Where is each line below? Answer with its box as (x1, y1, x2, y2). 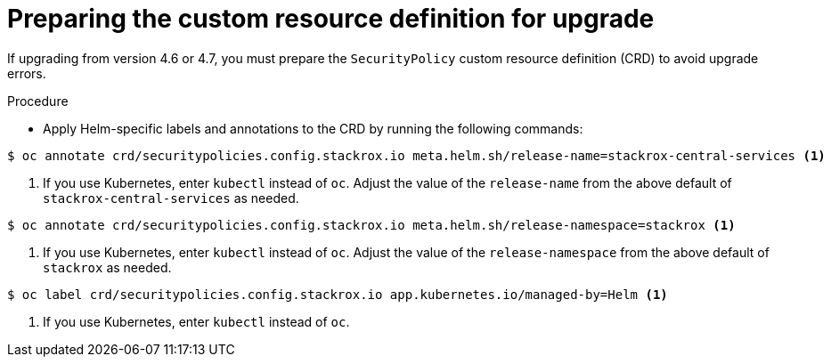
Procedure (7, 93, 69, 109)
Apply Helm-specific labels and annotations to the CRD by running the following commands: (43, 120, 583, 136)
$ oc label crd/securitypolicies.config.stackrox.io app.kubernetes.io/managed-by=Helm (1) (7, 287, 668, 302)
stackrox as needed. (43, 259, 172, 275)
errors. (7, 65, 46, 81)
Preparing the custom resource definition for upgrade (7, 4, 655, 34)
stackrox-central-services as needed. (43, 190, 299, 206)
